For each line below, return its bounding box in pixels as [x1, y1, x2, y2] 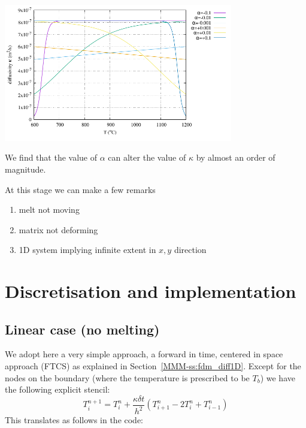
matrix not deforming [19, 223, 98, 236]
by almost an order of [196, 151, 275, 164]
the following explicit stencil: [5, 383, 110, 396]
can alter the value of [108, 151, 186, 164]
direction [174, 243, 207, 256]
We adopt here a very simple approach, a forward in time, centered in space [5, 348, 283, 360]
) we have [260, 371, 295, 384]
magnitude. [5, 162, 46, 175]
